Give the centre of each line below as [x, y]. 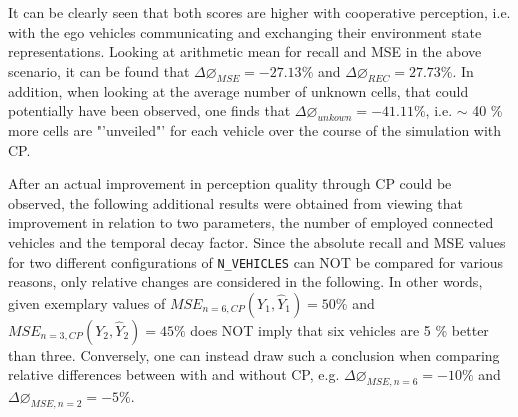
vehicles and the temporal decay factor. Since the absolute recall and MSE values [257, 241]
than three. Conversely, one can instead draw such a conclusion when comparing [254, 354]
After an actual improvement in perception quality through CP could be [230, 183]
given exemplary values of [87, 302]
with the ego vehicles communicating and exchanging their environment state [245, 31]
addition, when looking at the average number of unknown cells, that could [238, 90]
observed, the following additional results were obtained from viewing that [236, 202]
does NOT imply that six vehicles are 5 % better [339, 329]
